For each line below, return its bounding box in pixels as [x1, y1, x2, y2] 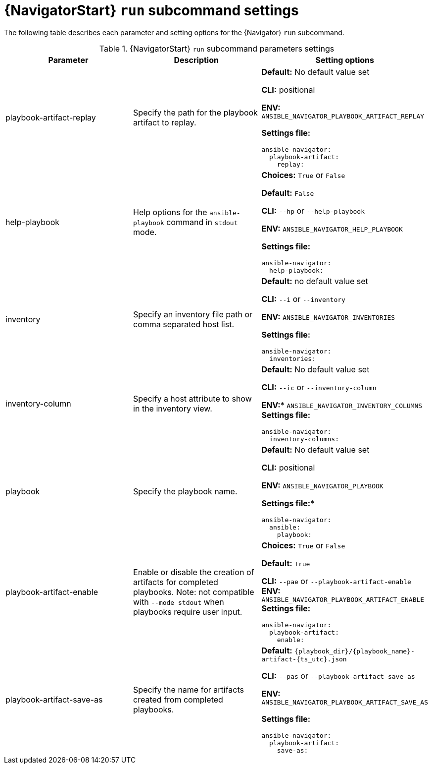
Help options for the [133, 207, 207, 217]
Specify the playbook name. [133, 486, 238, 497]
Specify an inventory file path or [133, 309, 253, 319]
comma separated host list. [133, 319, 235, 329]
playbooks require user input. [133, 606, 242, 617]
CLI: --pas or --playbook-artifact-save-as [261, 670, 415, 681]
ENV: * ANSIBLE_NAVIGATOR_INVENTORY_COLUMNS [261, 400, 423, 410]
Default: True [261, 558, 310, 568]
